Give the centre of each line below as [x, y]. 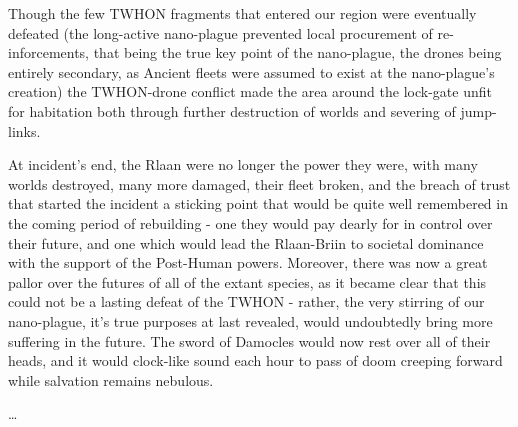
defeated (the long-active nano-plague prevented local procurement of [220, 32]
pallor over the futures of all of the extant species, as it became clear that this [247, 281]
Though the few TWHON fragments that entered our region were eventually [242, 13]
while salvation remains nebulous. [111, 379]
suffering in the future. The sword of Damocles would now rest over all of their [249, 340]
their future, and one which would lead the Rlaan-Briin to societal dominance [246, 242]
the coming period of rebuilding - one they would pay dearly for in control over [250, 222]
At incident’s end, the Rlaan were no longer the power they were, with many [243, 164]
